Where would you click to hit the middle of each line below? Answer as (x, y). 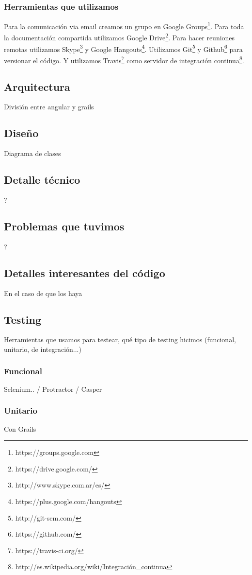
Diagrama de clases (32, 153)
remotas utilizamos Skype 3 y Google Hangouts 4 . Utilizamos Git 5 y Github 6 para (123, 48)
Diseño (21, 133)
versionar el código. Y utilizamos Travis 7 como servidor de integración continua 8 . (124, 59)
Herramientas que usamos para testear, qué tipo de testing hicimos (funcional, (120, 340)
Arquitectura (37, 86)
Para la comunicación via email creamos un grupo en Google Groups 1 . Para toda (124, 26)
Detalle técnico (42, 180)
